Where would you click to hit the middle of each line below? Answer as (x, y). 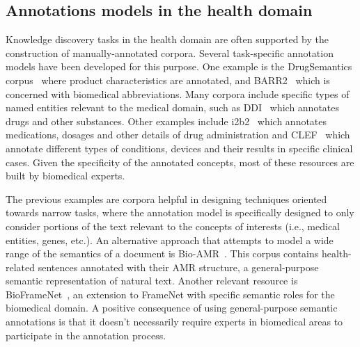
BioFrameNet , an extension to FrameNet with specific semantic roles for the (170, 294)
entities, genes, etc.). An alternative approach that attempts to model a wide (170, 240)
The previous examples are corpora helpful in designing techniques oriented (166, 199)
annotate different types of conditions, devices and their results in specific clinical (179, 148)
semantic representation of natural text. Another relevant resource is (152, 281)
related (21, 267)
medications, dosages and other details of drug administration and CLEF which (178, 135)
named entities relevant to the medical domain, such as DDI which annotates (173, 107)
